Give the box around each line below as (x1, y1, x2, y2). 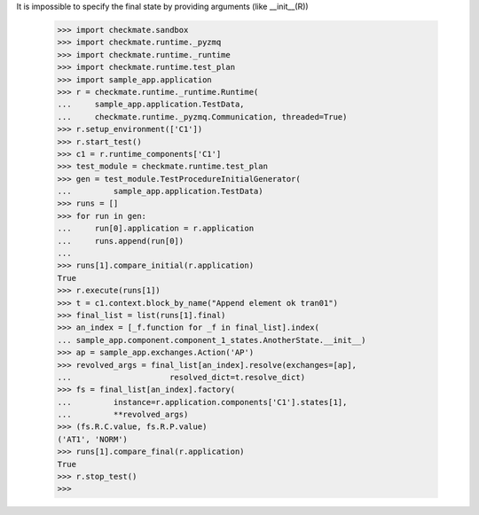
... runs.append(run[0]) (57, 236, 185, 246)
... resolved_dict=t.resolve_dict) (57, 372, 306, 382)
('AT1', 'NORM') (57, 434, 129, 444)
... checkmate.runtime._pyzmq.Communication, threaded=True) (57, 112, 348, 121)
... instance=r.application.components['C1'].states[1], (57, 397, 348, 407)
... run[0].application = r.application (57, 223, 255, 234)
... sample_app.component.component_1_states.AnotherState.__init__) (57, 335, 366, 345)
